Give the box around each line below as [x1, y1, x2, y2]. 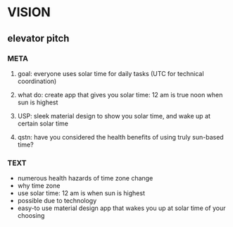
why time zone [17, 181, 61, 190]
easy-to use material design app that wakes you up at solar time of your [17, 204, 227, 212]
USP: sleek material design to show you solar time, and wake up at [17, 111, 211, 120]
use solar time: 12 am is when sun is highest [17, 189, 146, 197]
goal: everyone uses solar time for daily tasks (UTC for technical [17, 69, 204, 78]
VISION [7, 4, 51, 20]
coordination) [17, 77, 57, 85]
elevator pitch [7, 32, 70, 44]
